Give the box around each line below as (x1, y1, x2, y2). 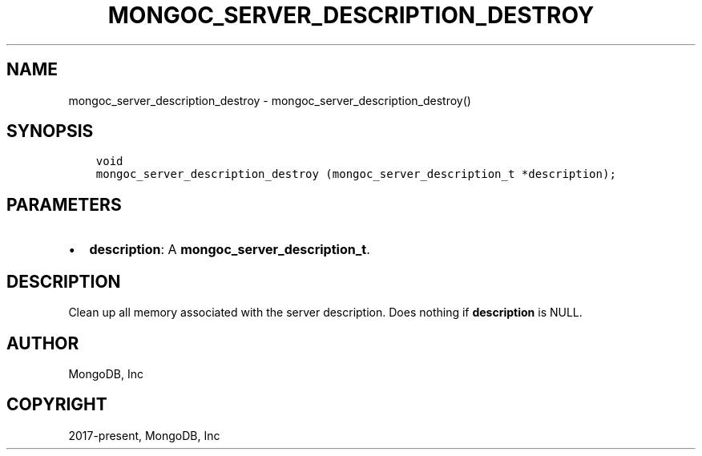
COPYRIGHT (6, 394, 107, 415)
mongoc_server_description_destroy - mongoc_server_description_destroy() (68, 93, 471, 107)
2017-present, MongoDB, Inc (68, 428, 220, 442)
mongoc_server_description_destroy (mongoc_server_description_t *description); (95, 167, 616, 181)
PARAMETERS (6, 194, 122, 215)
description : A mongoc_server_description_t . (89, 241, 370, 258)
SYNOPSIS (6, 121, 94, 142)
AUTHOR (6, 333, 79, 353)
